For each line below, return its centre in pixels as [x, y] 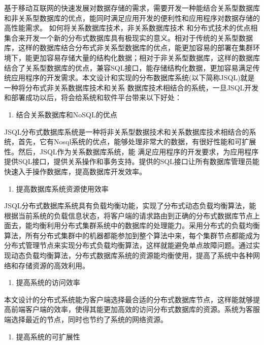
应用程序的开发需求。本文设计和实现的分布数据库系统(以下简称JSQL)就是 [133, 77]
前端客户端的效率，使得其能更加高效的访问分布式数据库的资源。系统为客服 [135, 309]
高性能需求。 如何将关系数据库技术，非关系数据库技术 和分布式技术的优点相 [131, 28]
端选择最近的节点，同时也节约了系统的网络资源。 [86, 319]
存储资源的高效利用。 [54, 265]
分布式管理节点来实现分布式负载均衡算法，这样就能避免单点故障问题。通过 [128, 245]
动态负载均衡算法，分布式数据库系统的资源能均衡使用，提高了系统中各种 [132, 255]
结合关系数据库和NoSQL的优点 [67, 114]
